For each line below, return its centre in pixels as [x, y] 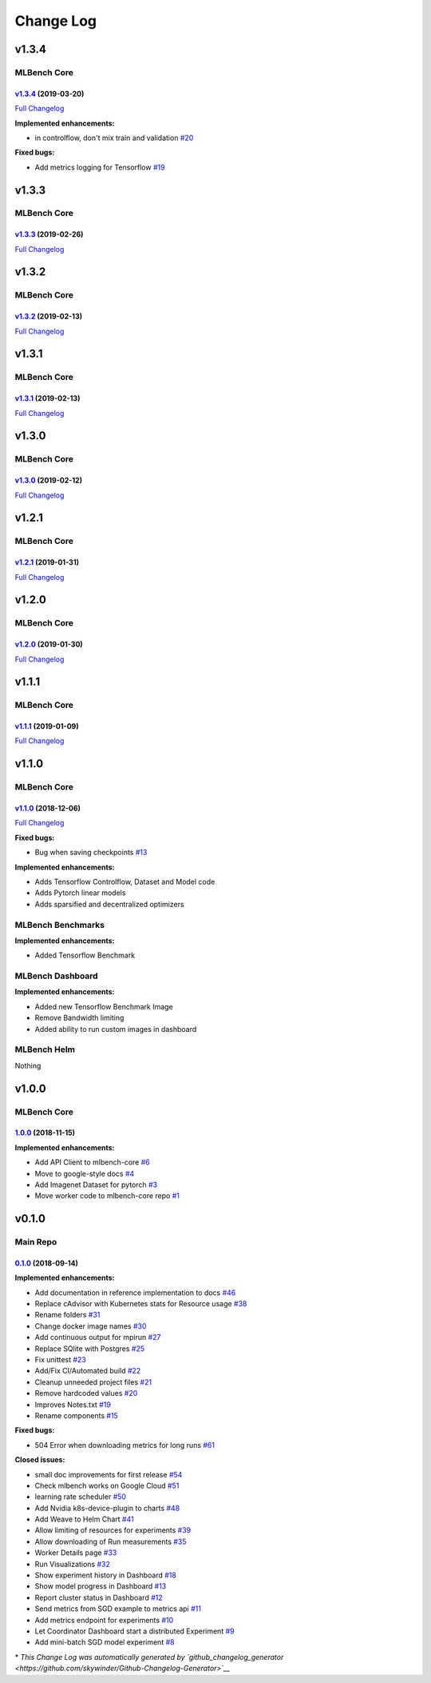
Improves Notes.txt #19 [73, 1405]
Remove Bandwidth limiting [79, 1018]
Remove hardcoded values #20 [86, 1393]
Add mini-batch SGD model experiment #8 [105, 1642]
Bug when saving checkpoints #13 [91, 853]
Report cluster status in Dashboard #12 [99, 1597]
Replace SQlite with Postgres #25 [90, 1349]
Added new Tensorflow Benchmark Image [104, 1006]
